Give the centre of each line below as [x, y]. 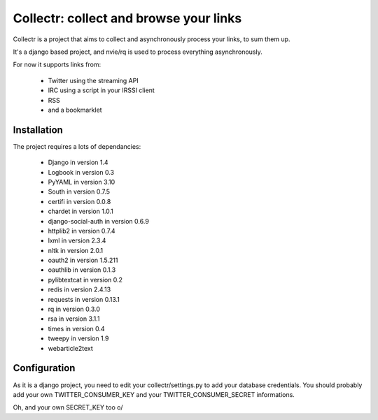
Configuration [44, 368]
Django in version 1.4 [78, 162]
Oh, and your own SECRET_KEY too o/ [68, 407]
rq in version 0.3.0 [74, 309]
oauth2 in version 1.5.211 [83, 260]
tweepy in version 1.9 [78, 338]
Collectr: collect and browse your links [127, 18]
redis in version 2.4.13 [79, 289]
